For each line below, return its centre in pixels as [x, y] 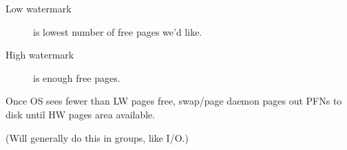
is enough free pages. [77, 77]
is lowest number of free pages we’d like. [118, 31]
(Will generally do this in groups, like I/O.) [97, 137]
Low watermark [39, 8]
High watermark [40, 55]
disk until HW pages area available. [81, 114]
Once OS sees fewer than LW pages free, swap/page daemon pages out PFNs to [174, 101]
